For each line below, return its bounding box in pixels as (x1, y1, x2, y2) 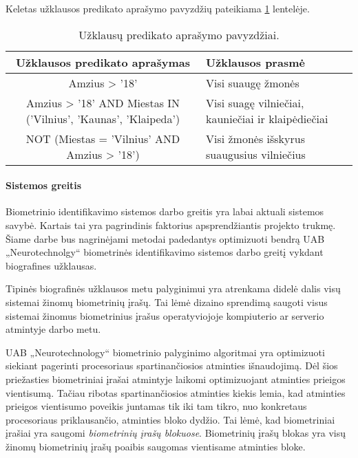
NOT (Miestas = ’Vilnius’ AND (25, 130, 180, 146)
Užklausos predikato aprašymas (15, 54, 191, 70)
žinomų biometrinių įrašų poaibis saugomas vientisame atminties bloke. (6, 439, 306, 453)
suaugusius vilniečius (205, 146, 306, 162)
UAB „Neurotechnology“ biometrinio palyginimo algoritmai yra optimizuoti (6, 345, 325, 359)
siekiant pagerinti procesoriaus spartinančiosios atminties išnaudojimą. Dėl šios (6, 358, 338, 373)
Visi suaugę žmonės (205, 74, 299, 91)
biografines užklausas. (6, 258, 97, 272)
